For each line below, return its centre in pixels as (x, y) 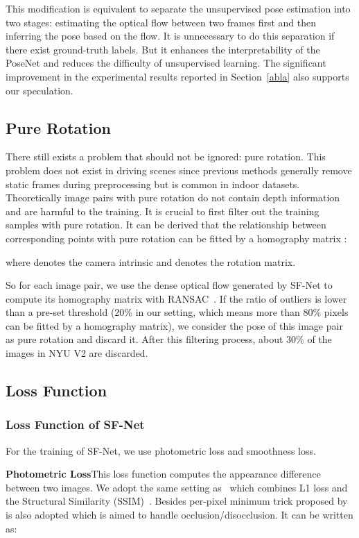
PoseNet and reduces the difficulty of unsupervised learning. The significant (166, 63)
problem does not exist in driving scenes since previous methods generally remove (179, 170)
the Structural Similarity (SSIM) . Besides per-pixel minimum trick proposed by (177, 501)
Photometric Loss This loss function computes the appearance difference (163, 474)
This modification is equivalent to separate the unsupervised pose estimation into (178, 8)
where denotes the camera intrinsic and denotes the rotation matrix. (151, 261)
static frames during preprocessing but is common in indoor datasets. (153, 184)
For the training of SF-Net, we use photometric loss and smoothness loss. (161, 450)
